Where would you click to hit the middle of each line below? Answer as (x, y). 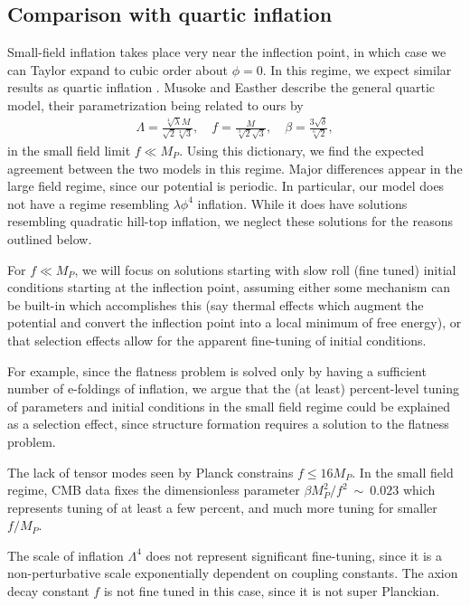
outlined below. (50, 238)
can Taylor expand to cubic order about (117, 69)
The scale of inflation (66, 555)
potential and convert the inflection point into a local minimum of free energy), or (235, 322)
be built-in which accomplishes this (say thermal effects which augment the (216, 304)
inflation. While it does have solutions (302, 203)
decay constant (48, 591)
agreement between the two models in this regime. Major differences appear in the (235, 168)
